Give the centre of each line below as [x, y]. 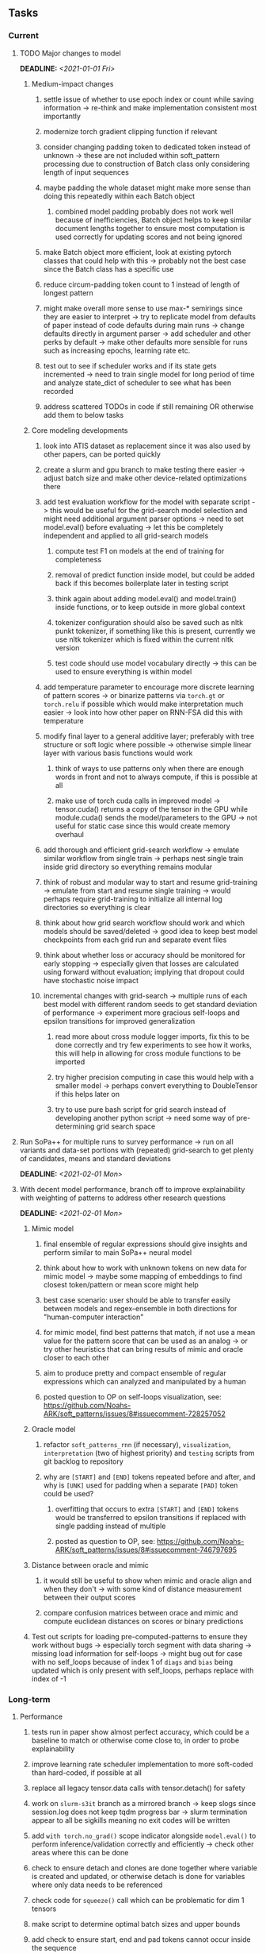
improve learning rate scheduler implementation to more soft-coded [142, 1764]
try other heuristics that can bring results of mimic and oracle [143, 1349]
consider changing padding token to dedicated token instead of [147, 147]
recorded [58, 391]
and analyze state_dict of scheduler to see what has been [137, 382]
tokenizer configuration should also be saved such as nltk [149, 622]
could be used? [68, 1493]
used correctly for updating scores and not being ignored [149, 237]
